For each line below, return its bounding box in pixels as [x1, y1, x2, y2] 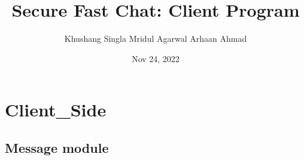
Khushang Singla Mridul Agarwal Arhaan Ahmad [64, 32, 247, 45]
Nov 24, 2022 [132, 52, 180, 64]
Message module [5, 138, 109, 156]
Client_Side [5, 97, 107, 122]
